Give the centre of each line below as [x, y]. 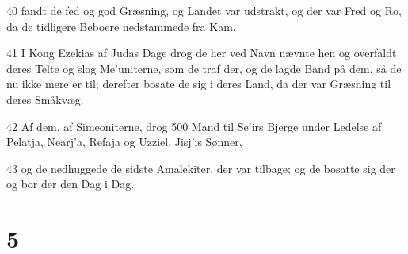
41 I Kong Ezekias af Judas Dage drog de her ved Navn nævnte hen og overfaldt [202, 53]
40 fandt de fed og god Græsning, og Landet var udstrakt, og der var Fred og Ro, [204, 10]
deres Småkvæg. [45, 99]
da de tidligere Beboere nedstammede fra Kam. [121, 26]
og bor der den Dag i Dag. [71, 184]
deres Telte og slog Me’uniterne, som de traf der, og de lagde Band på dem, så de [204, 68]
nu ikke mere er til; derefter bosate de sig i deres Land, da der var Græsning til [199, 84]
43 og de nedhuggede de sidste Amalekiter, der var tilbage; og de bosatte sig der [201, 168]
